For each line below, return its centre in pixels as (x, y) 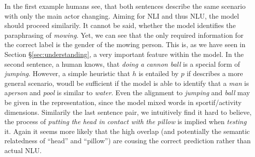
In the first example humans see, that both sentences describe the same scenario (125, 6)
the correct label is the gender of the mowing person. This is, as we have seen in (125, 44)
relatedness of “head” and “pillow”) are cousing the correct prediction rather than (128, 141)
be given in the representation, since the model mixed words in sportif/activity (123, 102)
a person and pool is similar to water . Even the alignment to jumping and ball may (127, 92)
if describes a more (215, 73)
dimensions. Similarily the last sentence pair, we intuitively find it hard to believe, (128, 112)
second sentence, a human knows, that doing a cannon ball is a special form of (122, 64)
